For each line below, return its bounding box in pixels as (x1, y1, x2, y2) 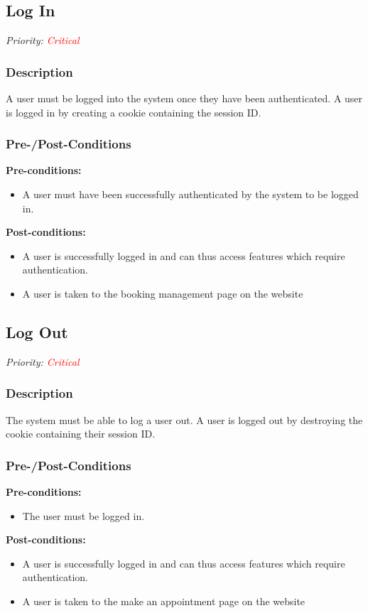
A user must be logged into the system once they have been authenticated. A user (6, 91, 363, 106)
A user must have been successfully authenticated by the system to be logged (22, 187, 359, 202)
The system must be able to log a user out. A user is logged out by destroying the (6, 412, 363, 427)
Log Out (6, 320, 68, 342)
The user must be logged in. (22, 508, 145, 523)
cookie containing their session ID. (6, 426, 156, 441)
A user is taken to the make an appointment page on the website (22, 593, 305, 608)
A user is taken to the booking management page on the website (22, 286, 303, 300)
